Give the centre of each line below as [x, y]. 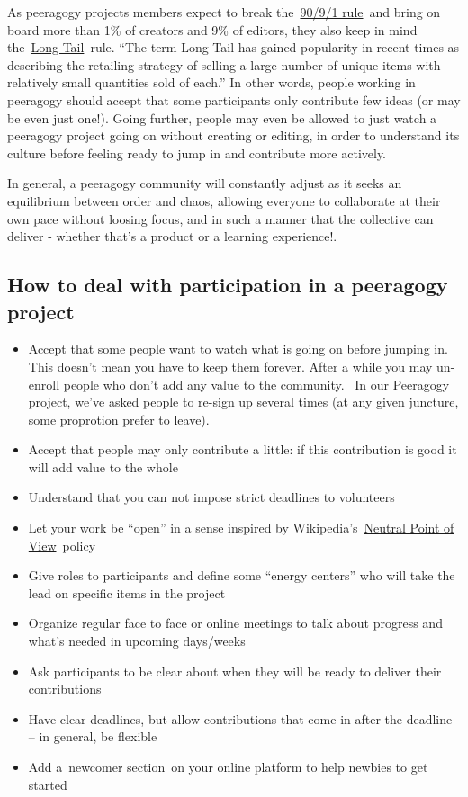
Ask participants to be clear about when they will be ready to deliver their [235, 671]
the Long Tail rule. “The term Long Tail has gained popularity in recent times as [234, 47]
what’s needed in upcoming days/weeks [137, 641]
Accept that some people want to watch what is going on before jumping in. [238, 349]
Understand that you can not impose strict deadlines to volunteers [211, 497]
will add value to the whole [103, 466]
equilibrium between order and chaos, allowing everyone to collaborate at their [224, 200]
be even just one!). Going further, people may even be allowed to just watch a [222, 117]
